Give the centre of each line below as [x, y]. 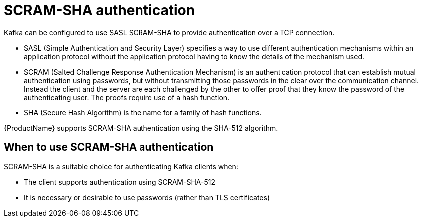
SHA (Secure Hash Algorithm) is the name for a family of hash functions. [143, 112]
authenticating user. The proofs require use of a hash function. [127, 97]
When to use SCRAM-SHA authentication [109, 147]
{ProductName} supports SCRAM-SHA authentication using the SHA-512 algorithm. [141, 128]
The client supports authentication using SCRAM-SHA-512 [120, 182]
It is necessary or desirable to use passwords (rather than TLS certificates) [147, 197]
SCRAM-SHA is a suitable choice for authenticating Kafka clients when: [121, 166]
